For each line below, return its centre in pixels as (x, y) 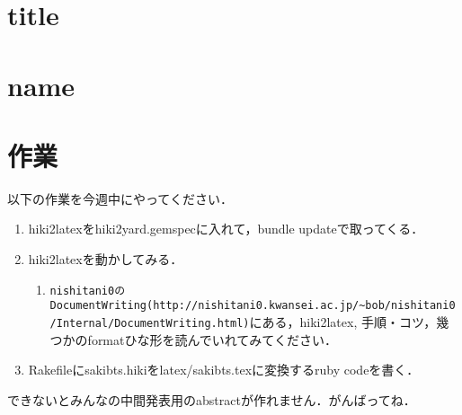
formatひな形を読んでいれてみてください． (212, 339)
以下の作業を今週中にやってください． (120, 198)
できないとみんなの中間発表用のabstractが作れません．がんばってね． (212, 399)
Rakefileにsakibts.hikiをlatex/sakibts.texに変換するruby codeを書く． (224, 370)
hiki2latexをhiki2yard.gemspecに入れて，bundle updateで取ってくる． (226, 229)
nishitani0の (88, 291)
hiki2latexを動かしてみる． (106, 259)
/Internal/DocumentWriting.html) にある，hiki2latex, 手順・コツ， (243, 321)
